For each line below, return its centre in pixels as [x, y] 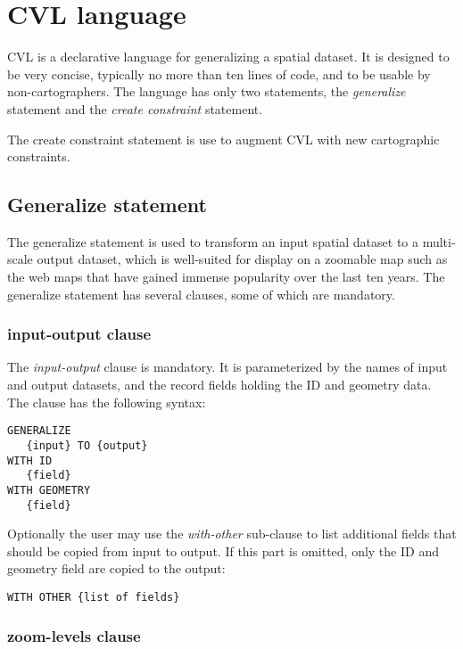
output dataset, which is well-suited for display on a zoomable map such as [242, 259]
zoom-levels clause [74, 635]
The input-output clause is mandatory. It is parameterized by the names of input [227, 367]
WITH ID [30, 460]
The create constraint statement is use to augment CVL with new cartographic [223, 139]
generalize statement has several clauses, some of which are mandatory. [201, 294]
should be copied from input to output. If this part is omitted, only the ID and [223, 550]
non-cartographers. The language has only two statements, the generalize [207, 91]
